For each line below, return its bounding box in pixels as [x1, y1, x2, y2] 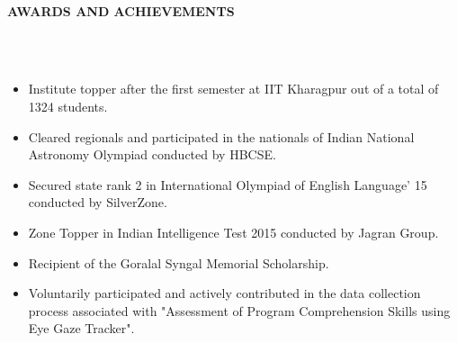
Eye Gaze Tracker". [28, 319, 135, 338]
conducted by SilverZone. [28, 193, 167, 212]
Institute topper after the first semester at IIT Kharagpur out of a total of [28, 79, 439, 98]
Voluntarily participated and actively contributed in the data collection [28, 284, 421, 302]
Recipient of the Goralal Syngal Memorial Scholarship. [28, 253, 329, 272]
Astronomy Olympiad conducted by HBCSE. [28, 145, 276, 164]
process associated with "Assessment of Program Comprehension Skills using [28, 301, 451, 320]
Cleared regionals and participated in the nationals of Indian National [28, 127, 415, 146]
